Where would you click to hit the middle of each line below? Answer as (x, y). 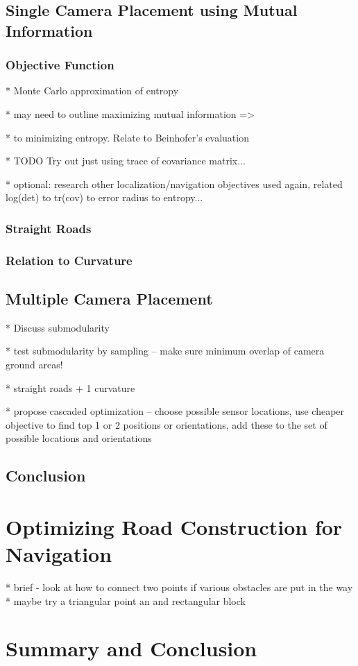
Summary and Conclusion (131, 648)
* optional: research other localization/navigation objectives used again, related (174, 183)
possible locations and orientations (79, 438)
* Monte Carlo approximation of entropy (92, 91)
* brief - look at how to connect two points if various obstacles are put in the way (179, 587)
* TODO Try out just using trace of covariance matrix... (126, 161)
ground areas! (34, 365)
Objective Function (60, 65)
